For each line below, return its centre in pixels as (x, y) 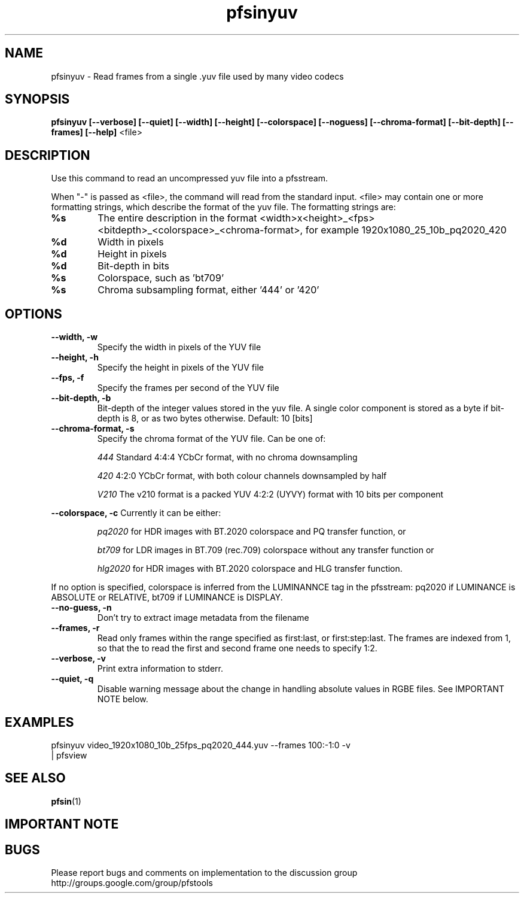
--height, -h (75, 357)
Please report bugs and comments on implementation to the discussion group (204, 873)
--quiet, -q (72, 679)
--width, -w (74, 337)
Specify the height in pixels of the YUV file (180, 368)
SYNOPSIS (37, 99)
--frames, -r (75, 628)
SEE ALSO (35, 778)
